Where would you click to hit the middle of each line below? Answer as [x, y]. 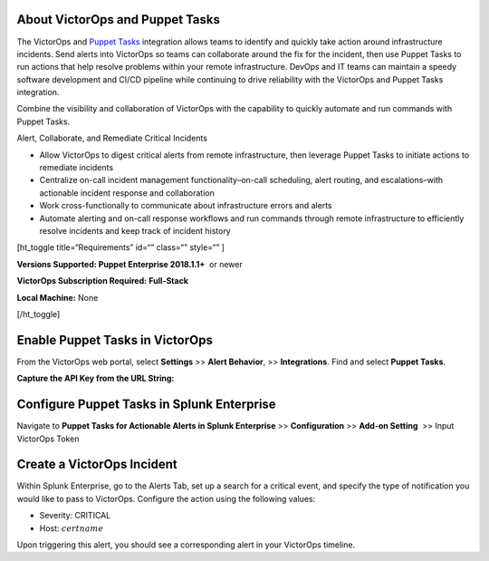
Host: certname [72, 528]
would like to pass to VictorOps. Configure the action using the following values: [166, 498]
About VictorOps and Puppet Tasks [119, 19]
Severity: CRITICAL [75, 516]
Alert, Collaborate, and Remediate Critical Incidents [112, 138]
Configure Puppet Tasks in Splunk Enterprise [146, 405]
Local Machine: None [58, 297]
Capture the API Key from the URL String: [96, 378]
